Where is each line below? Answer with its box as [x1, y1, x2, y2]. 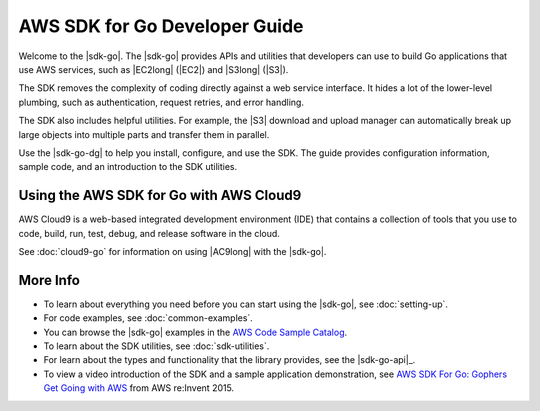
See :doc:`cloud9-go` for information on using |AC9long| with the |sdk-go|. [18, 245, 327, 257]
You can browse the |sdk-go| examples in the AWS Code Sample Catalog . [43, 326, 348, 338]
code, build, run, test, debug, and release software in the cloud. [18, 227, 280, 239]
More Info [18, 271, 80, 289]
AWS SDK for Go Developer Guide [18, 15, 304, 37]
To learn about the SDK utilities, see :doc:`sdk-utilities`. [43, 340, 270, 352]
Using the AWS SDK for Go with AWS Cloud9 [18, 187, 302, 204]
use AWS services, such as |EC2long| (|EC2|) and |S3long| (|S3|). [18, 63, 289, 75]
